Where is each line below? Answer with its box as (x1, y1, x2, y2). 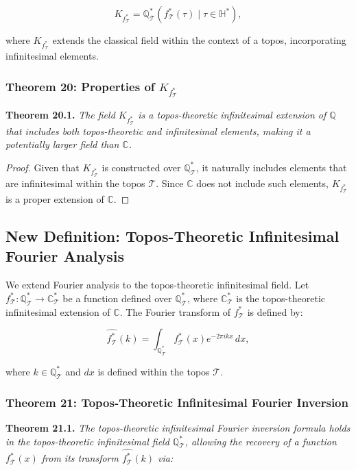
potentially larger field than (5, 137, 119, 151)
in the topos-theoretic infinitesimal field (5, 434, 169, 448)
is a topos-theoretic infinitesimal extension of (138, 108, 327, 122)
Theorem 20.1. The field (5, 108, 115, 122)
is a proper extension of (5, 192, 104, 206)
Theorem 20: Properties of (5, 77, 155, 95)
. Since (156, 175, 184, 190)
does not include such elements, (196, 175, 329, 190)
